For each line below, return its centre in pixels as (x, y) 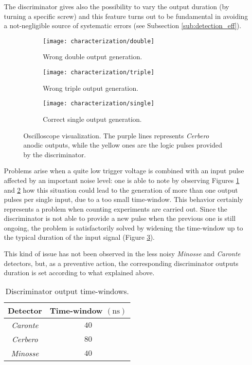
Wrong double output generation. (92, 57)
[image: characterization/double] (99, 41)
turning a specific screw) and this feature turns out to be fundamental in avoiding (126, 16)
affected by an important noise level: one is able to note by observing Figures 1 (122, 180)
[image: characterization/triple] (99, 73)
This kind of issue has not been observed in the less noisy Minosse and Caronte (122, 254)
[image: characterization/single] (99, 104)
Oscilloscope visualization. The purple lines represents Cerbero (116, 135)
